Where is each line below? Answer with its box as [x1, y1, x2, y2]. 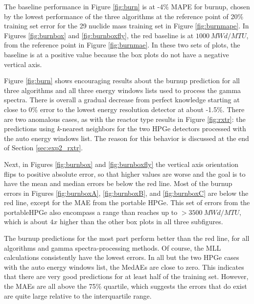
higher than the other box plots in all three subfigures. [59, 216, 223, 227]
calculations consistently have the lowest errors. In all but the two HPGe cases [4, 252, 239, 262]
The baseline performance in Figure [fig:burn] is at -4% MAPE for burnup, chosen [4, 1, 250, 11]
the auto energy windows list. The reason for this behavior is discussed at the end [4, 133, 249, 143]
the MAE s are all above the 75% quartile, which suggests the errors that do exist [4, 281, 247, 291]
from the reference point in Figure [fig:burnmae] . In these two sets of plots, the [4, 40, 240, 50]
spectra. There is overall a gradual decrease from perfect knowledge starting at [4, 94, 240, 105]
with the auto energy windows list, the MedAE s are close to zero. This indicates [4, 261, 244, 272]
